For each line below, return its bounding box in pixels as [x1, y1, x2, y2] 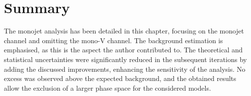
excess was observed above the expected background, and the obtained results [4, 73, 236, 83]
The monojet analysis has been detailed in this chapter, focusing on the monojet [4, 26, 244, 36]
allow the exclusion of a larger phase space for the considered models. [4, 82, 211, 93]
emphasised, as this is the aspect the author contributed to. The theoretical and [4, 45, 243, 55]
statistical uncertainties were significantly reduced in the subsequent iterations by [4, 54, 247, 64]
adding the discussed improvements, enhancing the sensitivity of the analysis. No [4, 64, 246, 74]
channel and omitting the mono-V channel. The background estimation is [4, 35, 223, 45]
